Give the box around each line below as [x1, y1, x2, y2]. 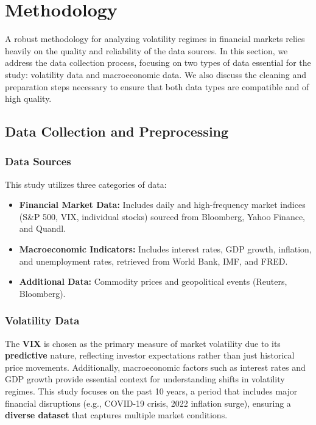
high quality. [5, 92, 52, 105]
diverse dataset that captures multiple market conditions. [5, 409, 228, 421]
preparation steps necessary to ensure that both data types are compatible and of [5, 80, 309, 93]
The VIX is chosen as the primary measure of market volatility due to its [5, 337, 281, 349]
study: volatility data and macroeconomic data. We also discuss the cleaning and [5, 68, 307, 80]
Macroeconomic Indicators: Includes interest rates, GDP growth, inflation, [19, 243, 312, 255]
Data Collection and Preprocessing [5, 122, 229, 141]
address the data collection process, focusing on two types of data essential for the [5, 56, 311, 69]
